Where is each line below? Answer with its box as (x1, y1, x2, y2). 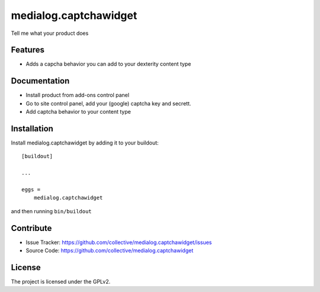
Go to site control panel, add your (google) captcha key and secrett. (25, 100, 191, 107)
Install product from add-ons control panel (25, 92, 130, 99)
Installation (11, 123, 53, 133)
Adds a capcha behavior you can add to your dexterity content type (25, 60, 191, 68)
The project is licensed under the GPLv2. (11, 278, 111, 285)
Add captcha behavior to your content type (25, 108, 132, 115)
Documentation (11, 76, 70, 86)
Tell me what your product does (11, 30, 89, 37)
